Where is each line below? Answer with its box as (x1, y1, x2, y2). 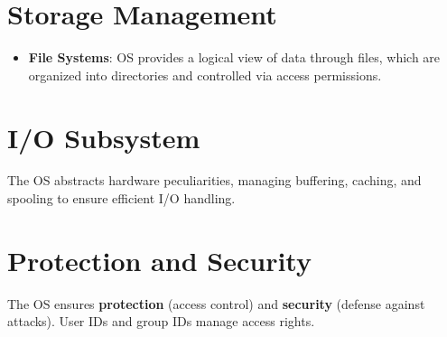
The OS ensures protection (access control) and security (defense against (7, 294, 425, 313)
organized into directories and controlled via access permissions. (28, 65, 382, 84)
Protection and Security (7, 241, 312, 278)
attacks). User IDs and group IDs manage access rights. (7, 312, 315, 331)
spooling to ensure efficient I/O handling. (7, 189, 236, 208)
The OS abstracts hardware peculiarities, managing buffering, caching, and (7, 171, 422, 190)
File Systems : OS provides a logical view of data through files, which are (28, 48, 441, 67)
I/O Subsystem (7, 118, 200, 155)
